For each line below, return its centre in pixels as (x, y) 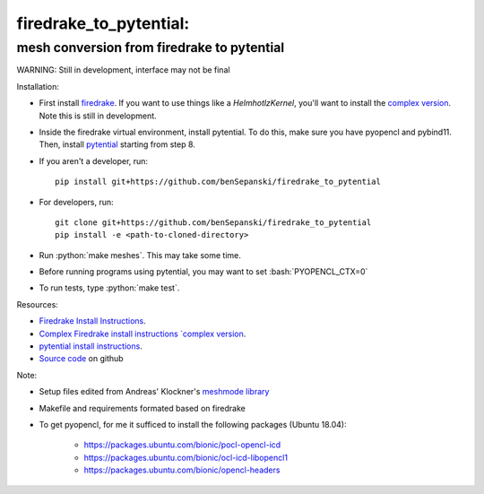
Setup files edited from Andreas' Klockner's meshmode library (154, 392)
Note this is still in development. (98, 116)
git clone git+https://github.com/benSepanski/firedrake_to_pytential (213, 222)
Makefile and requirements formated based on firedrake (142, 408)
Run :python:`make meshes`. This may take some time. (140, 255)
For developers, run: (76, 202)
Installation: (38, 86)
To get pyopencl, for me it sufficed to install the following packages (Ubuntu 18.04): (193, 424)
